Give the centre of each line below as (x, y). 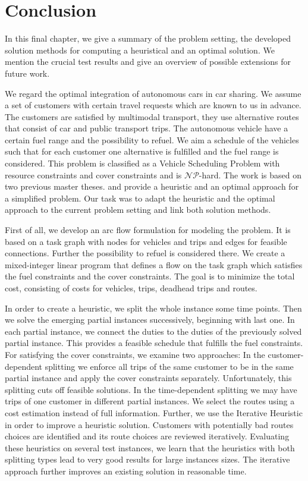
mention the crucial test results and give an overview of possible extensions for (148, 62)
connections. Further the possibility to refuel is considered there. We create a (145, 253)
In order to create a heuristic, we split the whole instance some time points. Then (153, 308)
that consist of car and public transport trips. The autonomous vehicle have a (147, 128)
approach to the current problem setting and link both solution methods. (138, 210)
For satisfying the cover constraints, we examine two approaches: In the (135, 354)
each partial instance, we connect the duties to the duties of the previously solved (153, 331)
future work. (27, 73)
